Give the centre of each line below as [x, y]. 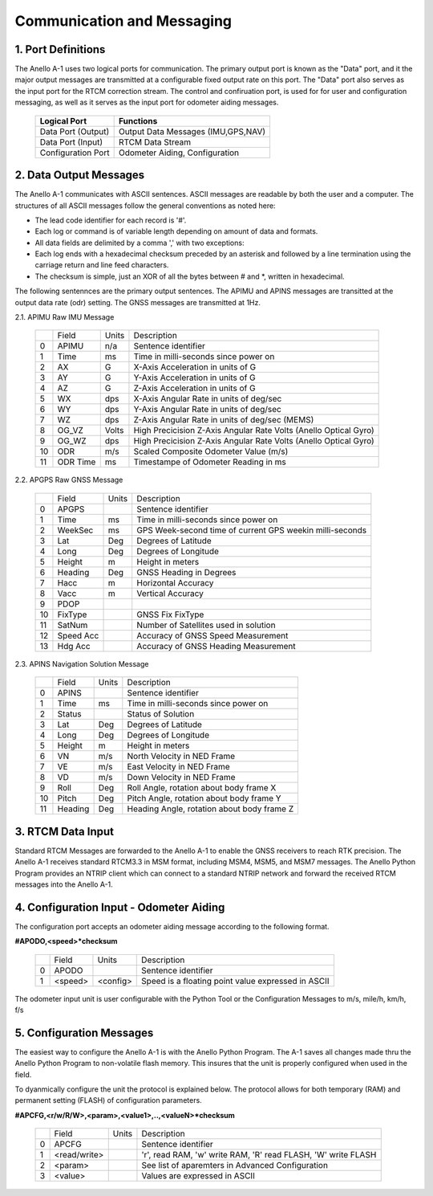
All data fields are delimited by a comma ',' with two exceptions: [140, 243]
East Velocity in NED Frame [178, 767]
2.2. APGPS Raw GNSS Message [69, 480]
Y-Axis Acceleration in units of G [194, 378]
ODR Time [77, 462]
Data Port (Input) [71, 142]
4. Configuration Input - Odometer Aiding [120, 907]
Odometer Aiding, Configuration [179, 153]
